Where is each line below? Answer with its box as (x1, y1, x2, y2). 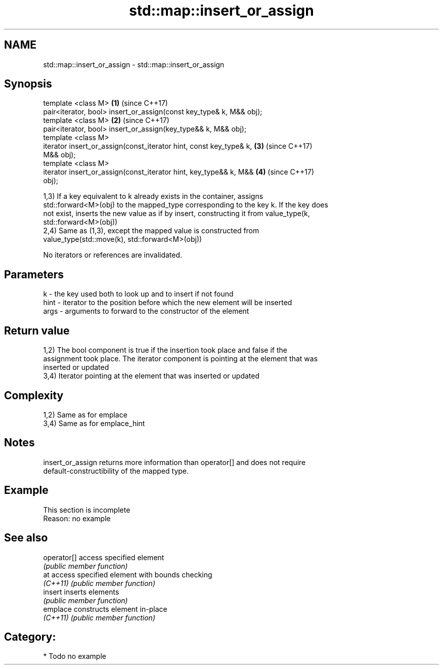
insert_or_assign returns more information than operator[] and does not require (43, 457, 306, 467)
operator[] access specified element (43, 553, 164, 562)
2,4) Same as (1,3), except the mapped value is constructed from (43, 226, 259, 235)
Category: (4, 630, 56, 643)
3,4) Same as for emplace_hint (43, 419, 145, 428)
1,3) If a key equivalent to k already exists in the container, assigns (43, 192, 263, 201)
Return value (4, 324, 70, 337)
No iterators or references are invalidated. (43, 250, 183, 260)
